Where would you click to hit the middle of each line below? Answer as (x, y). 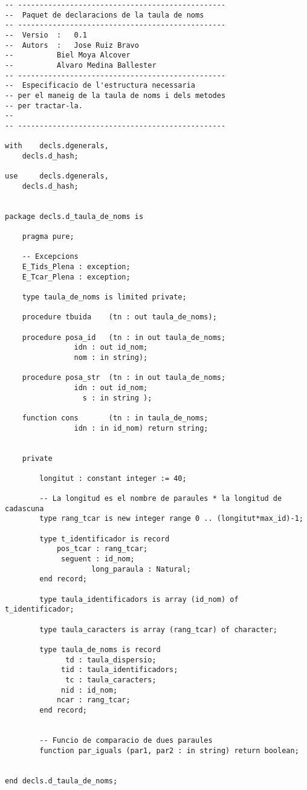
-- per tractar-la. (44, 106)
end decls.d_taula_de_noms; (61, 781)
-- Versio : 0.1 (46, 35)
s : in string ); (117, 398)
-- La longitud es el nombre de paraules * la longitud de (161, 499)
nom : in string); (111, 357)
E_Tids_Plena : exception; (76, 267)
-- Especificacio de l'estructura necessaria (100, 86)
